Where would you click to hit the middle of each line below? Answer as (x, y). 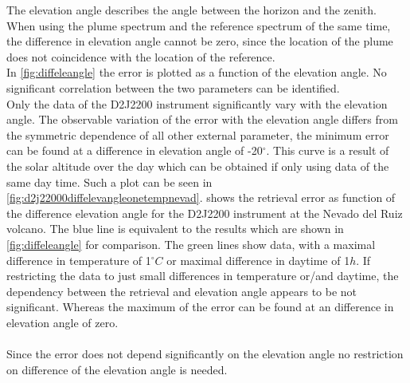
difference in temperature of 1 (79, 260)
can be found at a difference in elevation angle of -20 (135, 150)
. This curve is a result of (328, 150)
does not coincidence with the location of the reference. (141, 56)
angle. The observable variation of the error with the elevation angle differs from (202, 119)
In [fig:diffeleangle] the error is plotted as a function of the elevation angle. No (197, 72)
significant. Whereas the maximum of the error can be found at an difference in (200, 307)
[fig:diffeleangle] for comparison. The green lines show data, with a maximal (191, 244)
